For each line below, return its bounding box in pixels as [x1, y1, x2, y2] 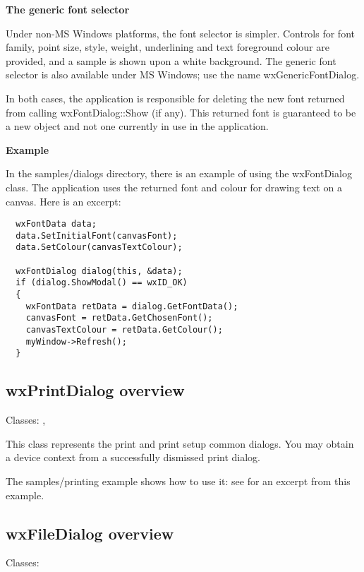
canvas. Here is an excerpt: [6, 193, 121, 208]
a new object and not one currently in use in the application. [6, 119, 269, 133]
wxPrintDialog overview [6, 379, 185, 401]
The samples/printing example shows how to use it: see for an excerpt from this [6, 473, 351, 488]
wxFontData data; [16, 219, 97, 230]
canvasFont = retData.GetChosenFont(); [25, 313, 213, 323]
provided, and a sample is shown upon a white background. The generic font [6, 53, 336, 68]
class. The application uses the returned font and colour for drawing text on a [6, 179, 342, 194]
